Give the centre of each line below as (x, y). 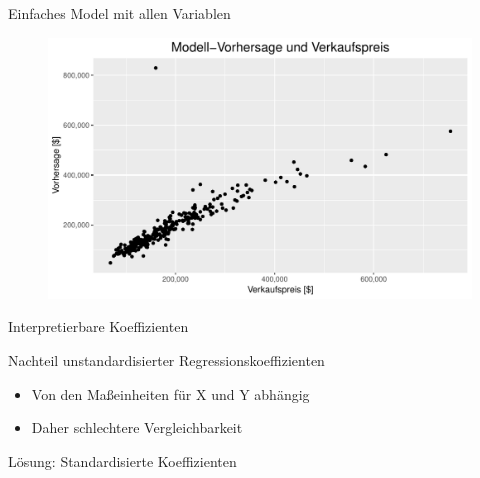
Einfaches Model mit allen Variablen (119, 13)
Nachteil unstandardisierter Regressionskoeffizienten (166, 360)
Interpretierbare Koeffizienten (98, 326)
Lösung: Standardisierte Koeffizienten (122, 460)
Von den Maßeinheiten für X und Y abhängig (170, 393)
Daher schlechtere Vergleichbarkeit (137, 427)
